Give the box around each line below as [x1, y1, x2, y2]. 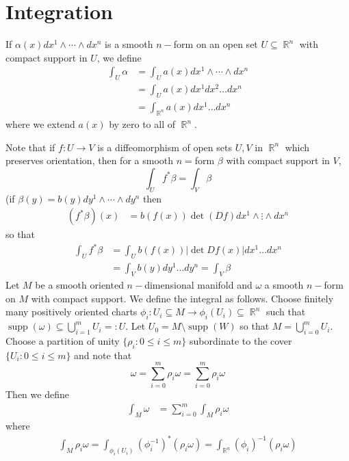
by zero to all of [109, 117, 175, 131]
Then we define [5, 387, 69, 401]
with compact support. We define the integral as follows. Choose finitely [31, 291, 334, 305]
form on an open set [173, 37, 258, 51]
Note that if [5, 140, 55, 154]
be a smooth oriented [35, 278, 124, 292]
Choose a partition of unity [5, 333, 120, 347]
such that [266, 304, 306, 319]
